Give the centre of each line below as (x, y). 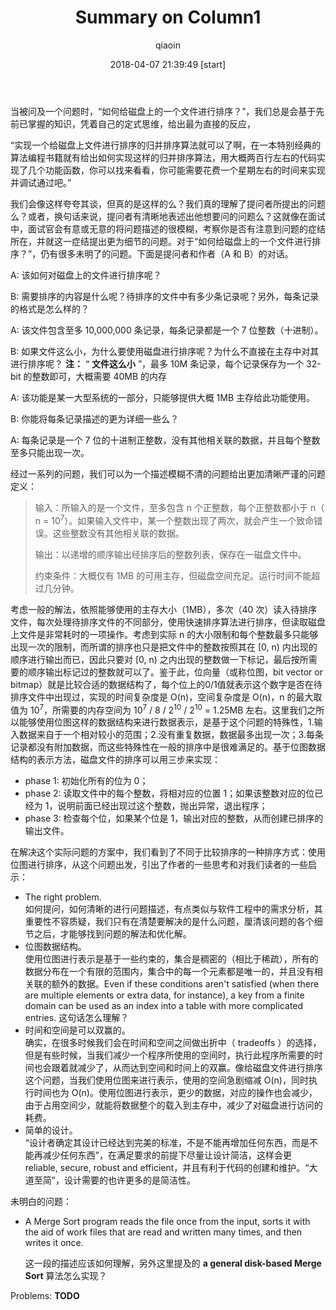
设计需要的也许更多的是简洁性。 (129, 1180)
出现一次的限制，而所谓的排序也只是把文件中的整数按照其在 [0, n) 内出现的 (164, 647)
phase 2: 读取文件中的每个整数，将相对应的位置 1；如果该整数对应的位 (169, 793)
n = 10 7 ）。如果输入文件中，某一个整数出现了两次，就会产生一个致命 (174, 519)
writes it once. (54, 1243)
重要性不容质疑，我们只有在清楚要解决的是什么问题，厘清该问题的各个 (169, 922)
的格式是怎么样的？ (50, 308)
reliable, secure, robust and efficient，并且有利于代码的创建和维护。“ (167, 1168)
